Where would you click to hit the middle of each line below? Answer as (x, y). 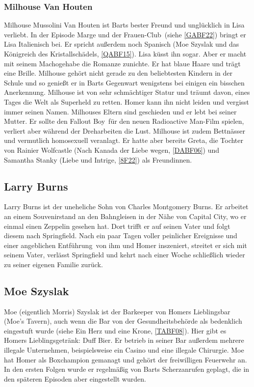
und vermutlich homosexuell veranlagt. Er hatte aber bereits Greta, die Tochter (124, 140)
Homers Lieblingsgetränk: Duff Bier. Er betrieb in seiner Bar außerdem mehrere (124, 340)
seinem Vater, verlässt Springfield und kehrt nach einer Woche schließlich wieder (125, 255)
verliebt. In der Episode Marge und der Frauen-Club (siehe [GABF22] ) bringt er (125, 34)
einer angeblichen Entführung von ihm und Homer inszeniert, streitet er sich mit (126, 245)
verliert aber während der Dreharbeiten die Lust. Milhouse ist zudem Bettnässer (125, 130)
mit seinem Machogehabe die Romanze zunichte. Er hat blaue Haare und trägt (122, 63)
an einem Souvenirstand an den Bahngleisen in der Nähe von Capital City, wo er (125, 216)
